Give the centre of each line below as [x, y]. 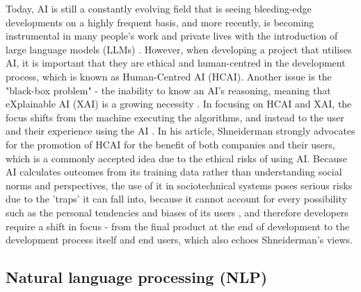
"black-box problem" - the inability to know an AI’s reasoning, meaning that [168, 90]
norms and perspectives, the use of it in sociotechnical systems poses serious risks [179, 185]
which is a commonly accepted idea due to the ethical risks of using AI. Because [176, 158]
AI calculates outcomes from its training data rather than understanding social [174, 172]
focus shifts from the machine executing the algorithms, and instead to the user [175, 117]
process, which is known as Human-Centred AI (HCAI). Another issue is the [169, 76]
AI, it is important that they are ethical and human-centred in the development [176, 63]
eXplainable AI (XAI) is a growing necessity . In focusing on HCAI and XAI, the [179, 104]
